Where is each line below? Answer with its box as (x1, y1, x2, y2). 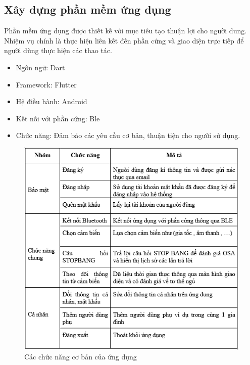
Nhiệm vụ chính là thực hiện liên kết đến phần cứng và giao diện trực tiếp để (4, 35, 244, 45)
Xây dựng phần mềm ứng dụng (4, 2, 171, 17)
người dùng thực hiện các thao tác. (4, 45, 112, 56)
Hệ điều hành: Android (16, 96, 87, 107)
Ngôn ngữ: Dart (16, 62, 65, 72)
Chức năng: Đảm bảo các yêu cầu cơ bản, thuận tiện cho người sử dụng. (16, 130, 240, 141)
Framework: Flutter (16, 79, 77, 89)
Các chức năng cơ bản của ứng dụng (24, 351, 137, 362)
